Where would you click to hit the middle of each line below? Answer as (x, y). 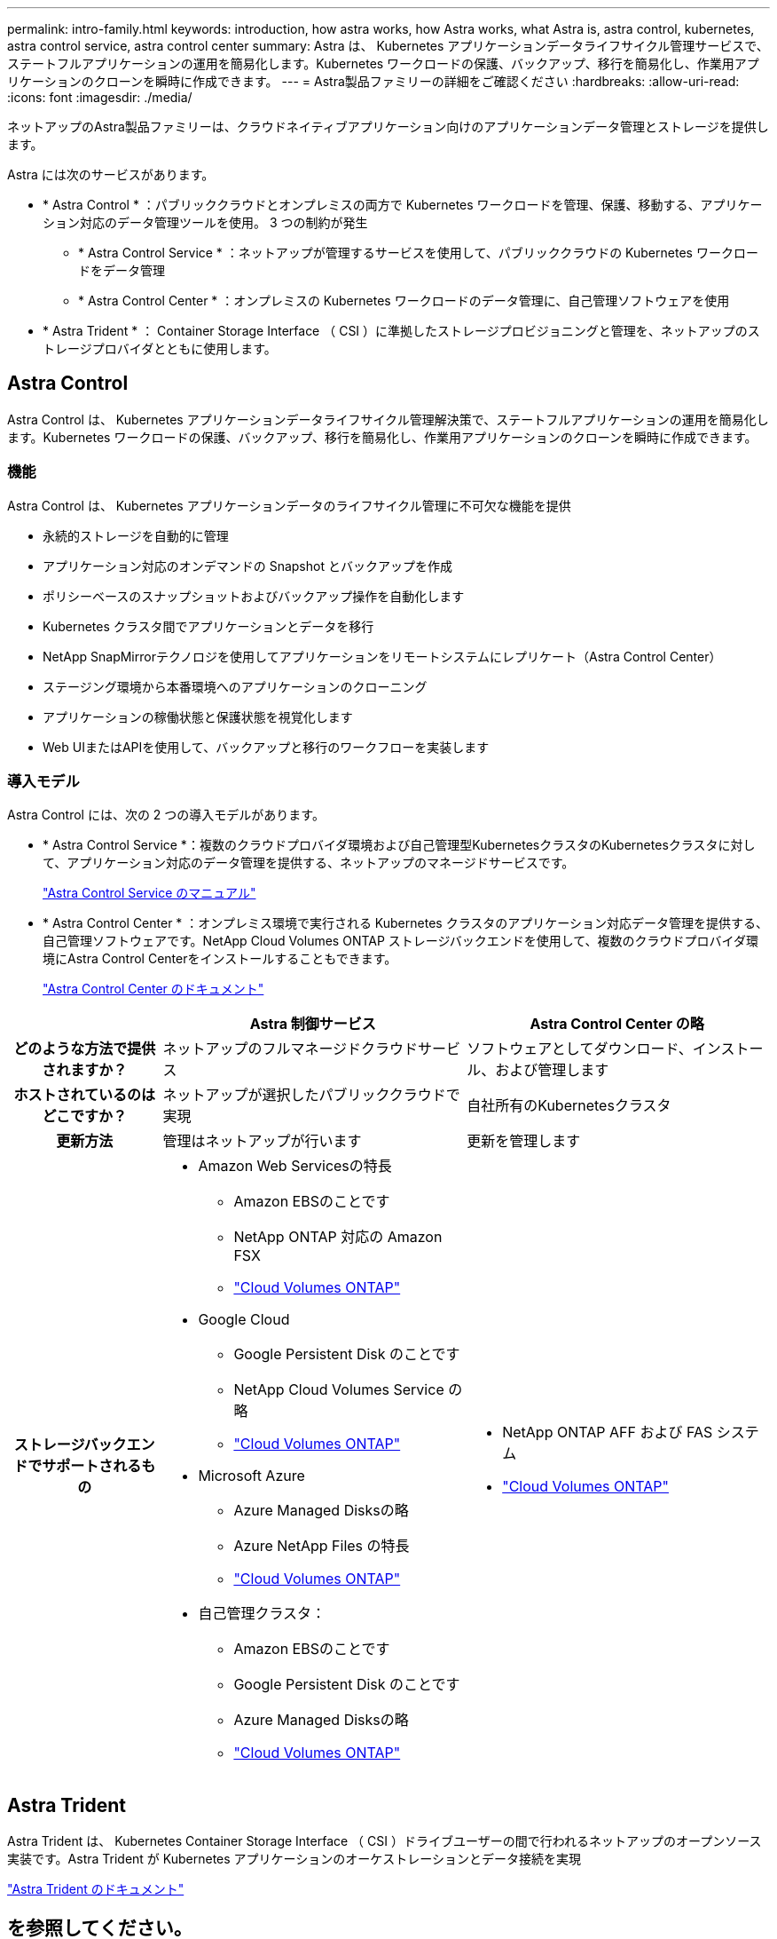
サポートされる (92, 1466)
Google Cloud (244, 1320)
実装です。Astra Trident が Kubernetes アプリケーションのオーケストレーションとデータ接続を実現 (294, 1859)
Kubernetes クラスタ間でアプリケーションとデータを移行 (208, 626)
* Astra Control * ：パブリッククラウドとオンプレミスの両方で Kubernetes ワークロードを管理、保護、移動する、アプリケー (403, 205)
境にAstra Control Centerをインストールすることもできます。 (220, 959)
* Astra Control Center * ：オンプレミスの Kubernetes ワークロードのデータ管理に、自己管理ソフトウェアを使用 (404, 301)
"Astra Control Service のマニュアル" (149, 893)
